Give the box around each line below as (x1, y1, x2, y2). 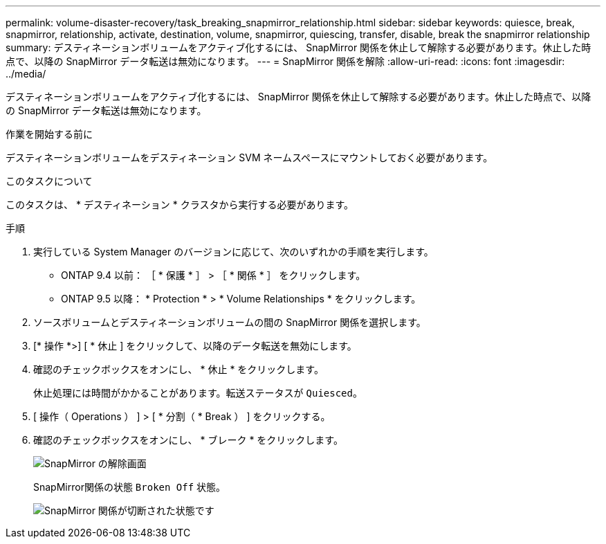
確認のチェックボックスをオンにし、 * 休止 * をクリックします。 (33, 363, 324, 375)
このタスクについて (6, 175, 93, 187)
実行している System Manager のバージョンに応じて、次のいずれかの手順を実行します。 (33, 246, 434, 257)
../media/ (6, 68, 46, 80)
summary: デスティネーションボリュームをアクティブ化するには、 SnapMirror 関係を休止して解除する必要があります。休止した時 (6, 42, 591, 53)
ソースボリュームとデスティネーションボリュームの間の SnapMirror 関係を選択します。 (33, 316, 426, 328)
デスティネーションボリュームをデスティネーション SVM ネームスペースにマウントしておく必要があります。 (6, 152, 493, 163)
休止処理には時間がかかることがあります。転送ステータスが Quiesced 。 (33, 387, 362, 399)
